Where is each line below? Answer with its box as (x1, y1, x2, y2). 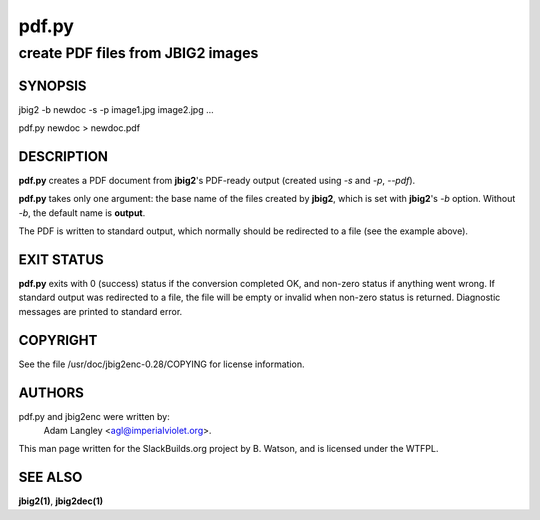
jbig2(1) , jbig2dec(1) (18, 495, 104, 507)
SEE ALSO (18, 469, 83, 486)
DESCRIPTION (18, 148, 109, 165)
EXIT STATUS (18, 251, 104, 268)
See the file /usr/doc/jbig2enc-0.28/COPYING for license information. (18, 358, 305, 370)
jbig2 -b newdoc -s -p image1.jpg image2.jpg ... (18, 103, 214, 115)
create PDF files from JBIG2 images (18, 44, 259, 62)
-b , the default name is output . (18, 206, 146, 219)
